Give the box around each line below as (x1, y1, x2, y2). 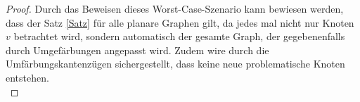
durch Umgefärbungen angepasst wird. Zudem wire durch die (6, 42, 269, 57)
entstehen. (6, 70, 49, 84)
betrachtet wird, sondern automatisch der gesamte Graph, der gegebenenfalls (13, 29, 345, 44)
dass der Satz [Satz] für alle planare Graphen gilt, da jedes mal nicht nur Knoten (6, 15, 354, 30)
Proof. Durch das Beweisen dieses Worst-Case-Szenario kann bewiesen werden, (6, 1, 344, 15)
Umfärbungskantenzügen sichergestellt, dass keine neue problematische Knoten (6, 56, 345, 71)
